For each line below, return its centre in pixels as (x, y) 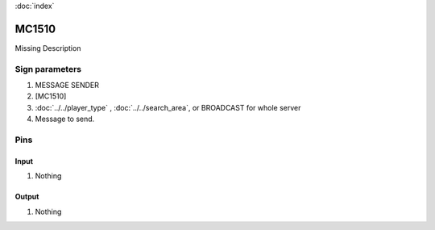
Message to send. (65, 119)
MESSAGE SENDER (67, 86)
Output (27, 197)
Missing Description (48, 48)
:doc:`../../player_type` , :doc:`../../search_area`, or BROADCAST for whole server (168, 107)
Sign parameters (48, 69)
